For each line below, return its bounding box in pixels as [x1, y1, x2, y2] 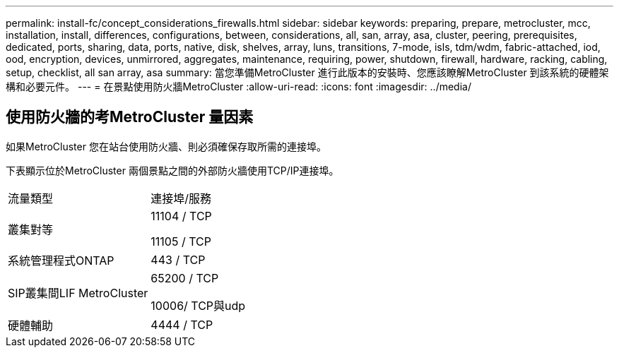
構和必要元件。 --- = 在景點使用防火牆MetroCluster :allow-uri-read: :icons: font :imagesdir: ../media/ [6, 80, 471, 92]
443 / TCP [151, 252, 206, 267]
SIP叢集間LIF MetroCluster [8, 285, 148, 300]
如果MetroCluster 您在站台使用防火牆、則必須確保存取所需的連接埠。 [6, 140, 326, 152]
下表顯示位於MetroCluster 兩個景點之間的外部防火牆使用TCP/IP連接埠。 [6, 164, 339, 176]
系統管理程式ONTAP [8, 253, 114, 268]
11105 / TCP [151, 234, 211, 249]
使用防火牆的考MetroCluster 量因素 [6, 108, 254, 126]
